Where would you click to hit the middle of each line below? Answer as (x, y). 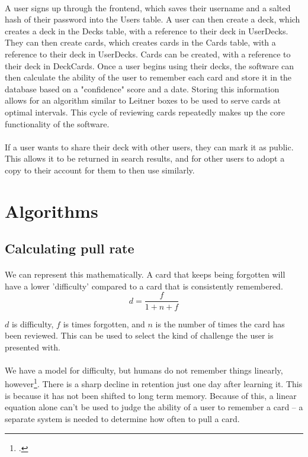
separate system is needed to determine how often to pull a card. (122, 418)
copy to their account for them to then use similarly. (100, 170)
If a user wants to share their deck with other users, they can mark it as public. (149, 147)
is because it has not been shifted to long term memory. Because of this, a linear (151, 395)
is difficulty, (33, 324)
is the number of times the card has (220, 324)
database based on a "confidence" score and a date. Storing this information (142, 88)
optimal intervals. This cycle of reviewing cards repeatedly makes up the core (145, 112)
